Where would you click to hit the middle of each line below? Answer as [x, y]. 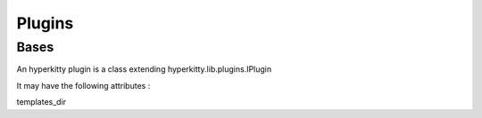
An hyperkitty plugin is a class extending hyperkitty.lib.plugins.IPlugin [144, 69]
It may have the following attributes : [83, 85]
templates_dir [42, 102]
